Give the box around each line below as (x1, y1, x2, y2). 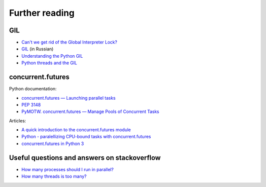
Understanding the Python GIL (21, 53, 83, 59)
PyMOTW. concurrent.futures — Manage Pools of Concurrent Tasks (21, 109, 160, 114)
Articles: (9, 117, 27, 123)
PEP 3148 (21, 102, 41, 108)
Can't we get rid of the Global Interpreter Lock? (21, 39, 118, 45)
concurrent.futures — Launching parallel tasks (21, 95, 116, 101)
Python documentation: (9, 86, 57, 92)
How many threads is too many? (21, 173, 87, 180)
